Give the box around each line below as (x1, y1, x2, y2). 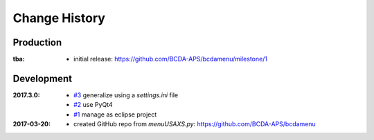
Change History (12, 10, 105, 26)
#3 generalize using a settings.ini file (73, 90, 179, 99)
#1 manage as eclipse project (73, 110, 157, 119)
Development (12, 72, 73, 84)
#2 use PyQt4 (73, 101, 114, 109)
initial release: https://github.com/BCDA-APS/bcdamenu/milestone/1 (73, 55, 268, 63)
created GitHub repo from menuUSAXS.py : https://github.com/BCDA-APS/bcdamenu (73, 120, 317, 128)
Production (12, 37, 62, 48)
